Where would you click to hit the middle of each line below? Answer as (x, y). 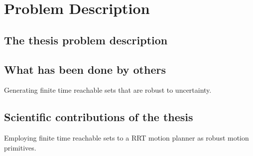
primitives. (20, 147)
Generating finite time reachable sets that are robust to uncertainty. (108, 90)
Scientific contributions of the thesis (99, 117)
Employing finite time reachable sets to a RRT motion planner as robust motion (126, 138)
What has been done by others (85, 69)
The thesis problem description (86, 40)
